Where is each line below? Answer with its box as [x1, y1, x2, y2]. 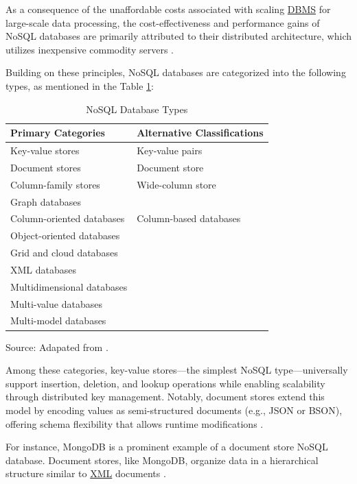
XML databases [10, 262, 77, 276]
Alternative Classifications [137, 125, 264, 140]
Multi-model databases [10, 313, 106, 328]
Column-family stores [10, 177, 100, 191]
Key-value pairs [137, 143, 203, 157]
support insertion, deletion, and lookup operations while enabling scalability [5, 376, 325, 390]
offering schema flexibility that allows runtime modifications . [5, 416, 264, 431]
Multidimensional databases [10, 279, 128, 293]
